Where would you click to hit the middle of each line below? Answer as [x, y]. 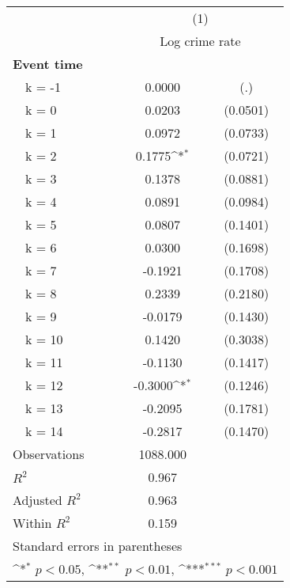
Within [32, 523]
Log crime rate [200, 41]
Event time [48, 64]
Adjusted [38, 500]
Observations [49, 454]
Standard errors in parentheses [98, 546]
